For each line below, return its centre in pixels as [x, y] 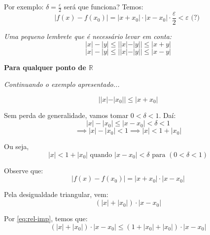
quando [101, 155]
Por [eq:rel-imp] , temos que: [46, 218]
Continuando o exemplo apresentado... [62, 84]
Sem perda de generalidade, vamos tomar [66, 115]
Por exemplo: [24, 6]
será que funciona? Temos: [104, 6]
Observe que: [24, 170]
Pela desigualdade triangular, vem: [56, 194]
